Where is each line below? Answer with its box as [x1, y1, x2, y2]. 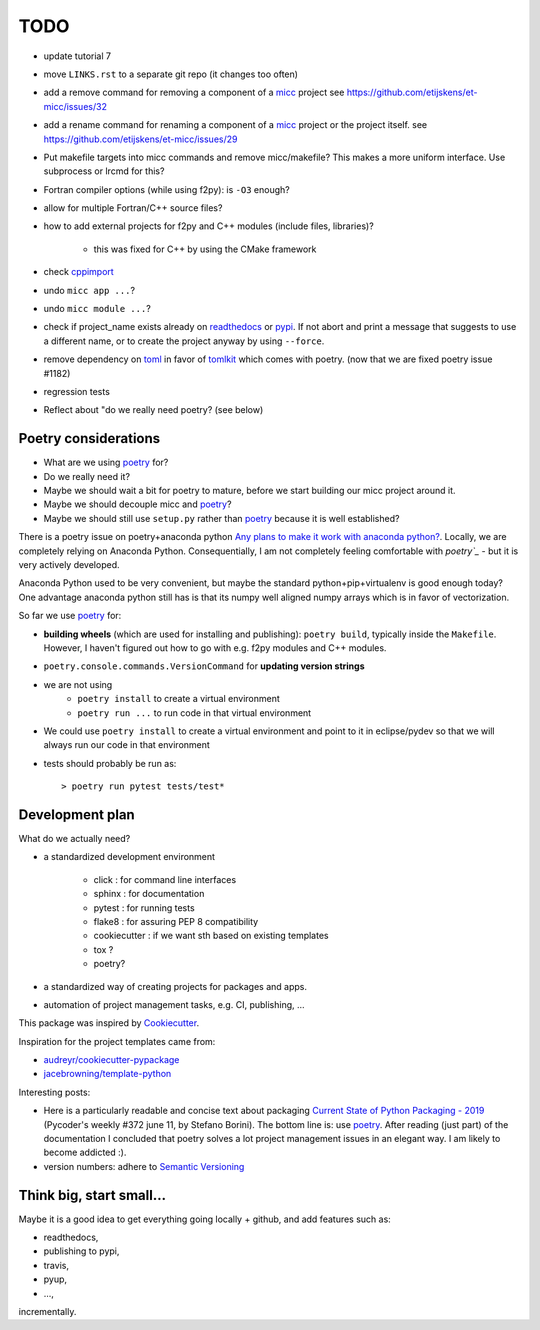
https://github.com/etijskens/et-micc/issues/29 [43, 133, 238, 145]
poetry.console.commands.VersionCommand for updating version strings [43, 660, 365, 672]
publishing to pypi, [43, 1245, 120, 1257]
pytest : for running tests [93, 901, 195, 914]
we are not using [43, 678, 113, 690]
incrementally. [18, 1306, 77, 1318]
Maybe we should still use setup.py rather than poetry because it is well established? [43, 512, 400, 524]
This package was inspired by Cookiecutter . [18, 1017, 200, 1029]
